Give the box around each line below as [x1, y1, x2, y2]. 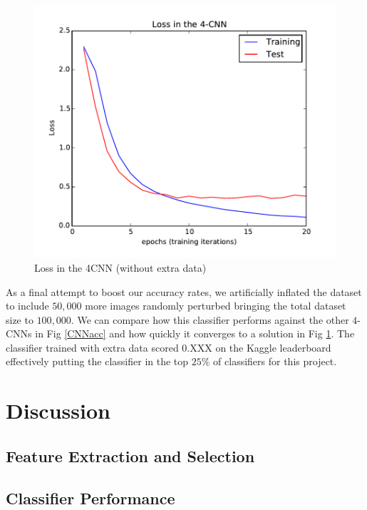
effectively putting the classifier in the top [6, 354, 189, 369]
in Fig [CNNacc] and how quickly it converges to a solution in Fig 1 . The [35, 326, 355, 341]
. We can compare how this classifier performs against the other [71, 312, 349, 327]
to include [6, 298, 49, 313]
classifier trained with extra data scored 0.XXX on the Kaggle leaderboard [6, 340, 331, 355]
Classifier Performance [6, 486, 175, 509]
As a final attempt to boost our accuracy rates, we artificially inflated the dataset [6, 284, 362, 299]
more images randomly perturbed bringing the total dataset [85, 298, 346, 313]
